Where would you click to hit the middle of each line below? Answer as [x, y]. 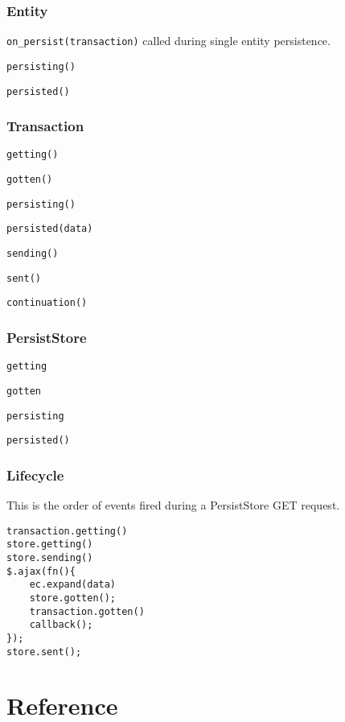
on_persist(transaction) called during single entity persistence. [168, 41]
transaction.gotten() [87, 611]
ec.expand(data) [73, 585]
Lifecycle [35, 474]
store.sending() [50, 557]
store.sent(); [44, 652]
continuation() [47, 303]
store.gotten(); [73, 598]
